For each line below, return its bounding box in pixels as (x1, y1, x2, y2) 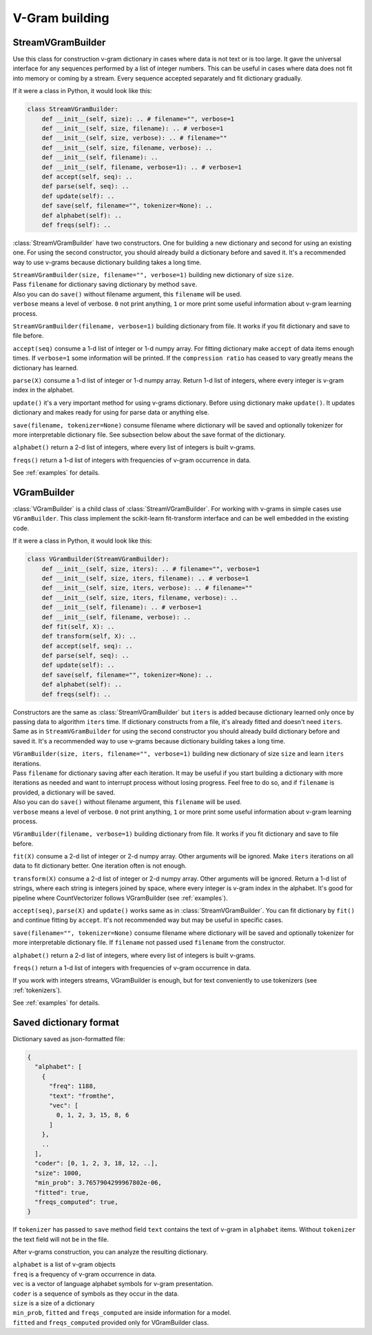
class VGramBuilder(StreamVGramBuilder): (27, 555, 169, 563)
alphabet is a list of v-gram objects (12, 1261, 116, 1269)
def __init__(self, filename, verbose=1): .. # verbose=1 (41, 163, 242, 171)
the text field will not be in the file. (12, 1235, 110, 1243)
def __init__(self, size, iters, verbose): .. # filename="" (41, 584, 253, 592)
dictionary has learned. (12, 363, 79, 372)
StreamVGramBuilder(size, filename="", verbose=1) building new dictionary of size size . (12, 271, 294, 279)
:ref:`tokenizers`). (12, 986, 62, 994)
